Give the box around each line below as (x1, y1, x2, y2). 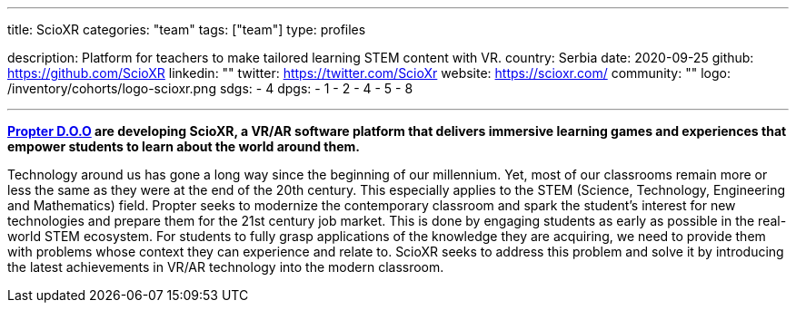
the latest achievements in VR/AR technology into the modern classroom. (7, 259, 444, 275)
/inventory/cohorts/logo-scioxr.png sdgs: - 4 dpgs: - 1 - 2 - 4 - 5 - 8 (7, 81, 413, 96)
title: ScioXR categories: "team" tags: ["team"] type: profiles (7, 22, 366, 37)
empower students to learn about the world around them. (7, 139, 360, 154)
